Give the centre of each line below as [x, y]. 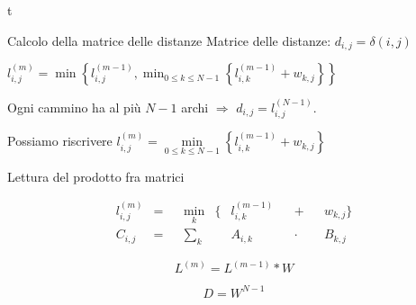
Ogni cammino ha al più [74, 107]
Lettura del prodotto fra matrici [96, 176]
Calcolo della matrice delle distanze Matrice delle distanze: [169, 40]
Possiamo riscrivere [60, 141]
